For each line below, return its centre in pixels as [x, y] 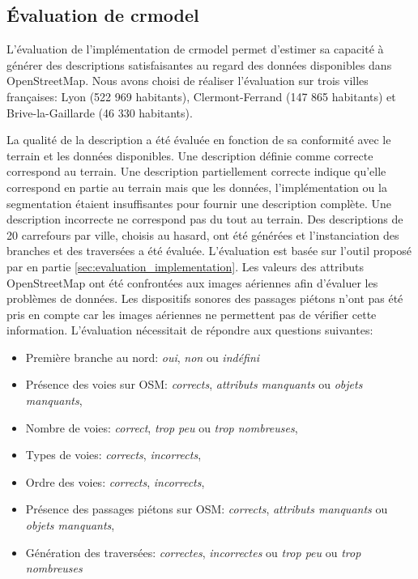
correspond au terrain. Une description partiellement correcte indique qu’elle [196, 171]
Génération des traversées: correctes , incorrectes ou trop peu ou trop [193, 552]
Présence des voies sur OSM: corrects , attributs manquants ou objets [194, 384]
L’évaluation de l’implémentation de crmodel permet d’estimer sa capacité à [195, 49]
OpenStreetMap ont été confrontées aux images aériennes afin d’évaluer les [192, 282]
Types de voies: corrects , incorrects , [113, 455]
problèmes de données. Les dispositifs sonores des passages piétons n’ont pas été [205, 298]
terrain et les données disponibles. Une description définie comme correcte [190, 155]
